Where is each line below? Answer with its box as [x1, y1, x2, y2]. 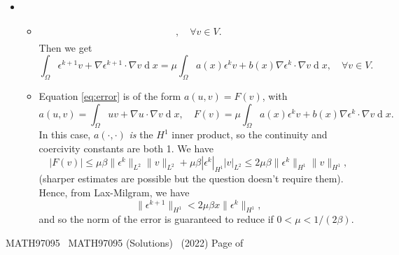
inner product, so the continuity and [171, 127, 328, 142]
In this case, [38, 127, 91, 142]
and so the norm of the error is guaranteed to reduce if [38, 212, 274, 226]
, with [262, 89, 288, 103]
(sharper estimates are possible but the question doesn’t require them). [38, 171, 344, 186]
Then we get [38, 40, 92, 54]
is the [129, 127, 153, 142]
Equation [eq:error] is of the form [38, 89, 181, 103]
